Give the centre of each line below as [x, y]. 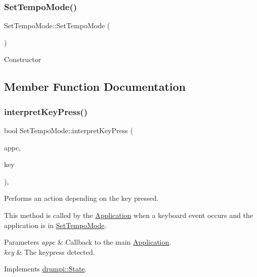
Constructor [23, 59]
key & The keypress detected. [50, 252]
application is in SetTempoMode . [55, 225]
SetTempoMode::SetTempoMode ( [57, 25]
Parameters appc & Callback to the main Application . [88, 242]
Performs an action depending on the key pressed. [81, 198]
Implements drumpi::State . [46, 269]
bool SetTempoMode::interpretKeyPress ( [69, 130]
